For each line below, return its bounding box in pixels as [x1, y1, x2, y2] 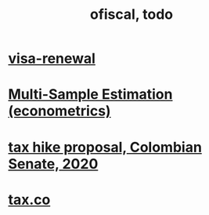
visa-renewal [8, 49, 96, 67]
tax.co [8, 191, 51, 209]
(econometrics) [8, 102, 111, 120]
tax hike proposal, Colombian [8, 138, 202, 156]
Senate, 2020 [8, 155, 99, 173]
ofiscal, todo [89, 5, 174, 24]
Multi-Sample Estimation [8, 86, 173, 104]
